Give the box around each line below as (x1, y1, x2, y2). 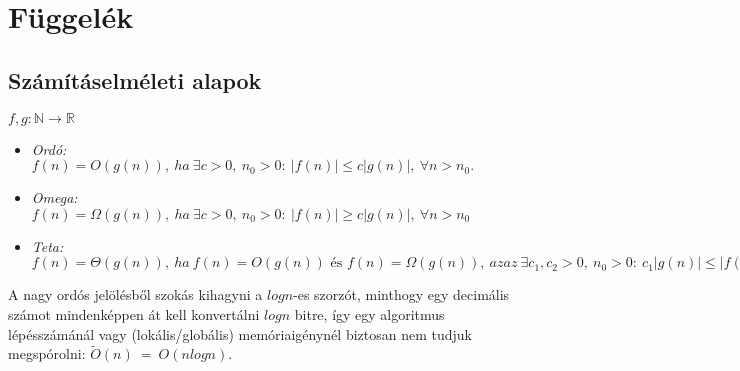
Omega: (31, 187, 78, 208)
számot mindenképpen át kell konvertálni (8, 303, 260, 324)
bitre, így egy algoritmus (294, 303, 445, 324)
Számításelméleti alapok (8, 64, 262, 95)
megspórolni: (8, 343, 86, 364)
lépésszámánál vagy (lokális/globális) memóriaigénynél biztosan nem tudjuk (8, 323, 472, 344)
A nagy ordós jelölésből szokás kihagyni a (8, 284, 263, 305)
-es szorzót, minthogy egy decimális (293, 284, 510, 305)
